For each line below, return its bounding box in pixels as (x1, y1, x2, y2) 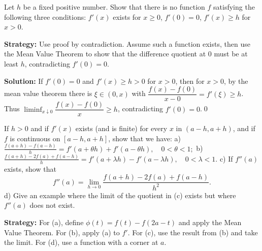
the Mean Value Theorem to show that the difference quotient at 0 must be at (4, 48, 248, 59)
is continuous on (10, 133, 60, 143)
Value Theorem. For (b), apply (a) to (4, 227, 120, 237)
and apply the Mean (178, 216, 242, 227)
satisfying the (213, 2, 255, 12)
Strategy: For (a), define (4, 216, 84, 227)
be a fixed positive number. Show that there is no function (23, 2, 205, 12)
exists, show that (4, 163, 56, 174)
